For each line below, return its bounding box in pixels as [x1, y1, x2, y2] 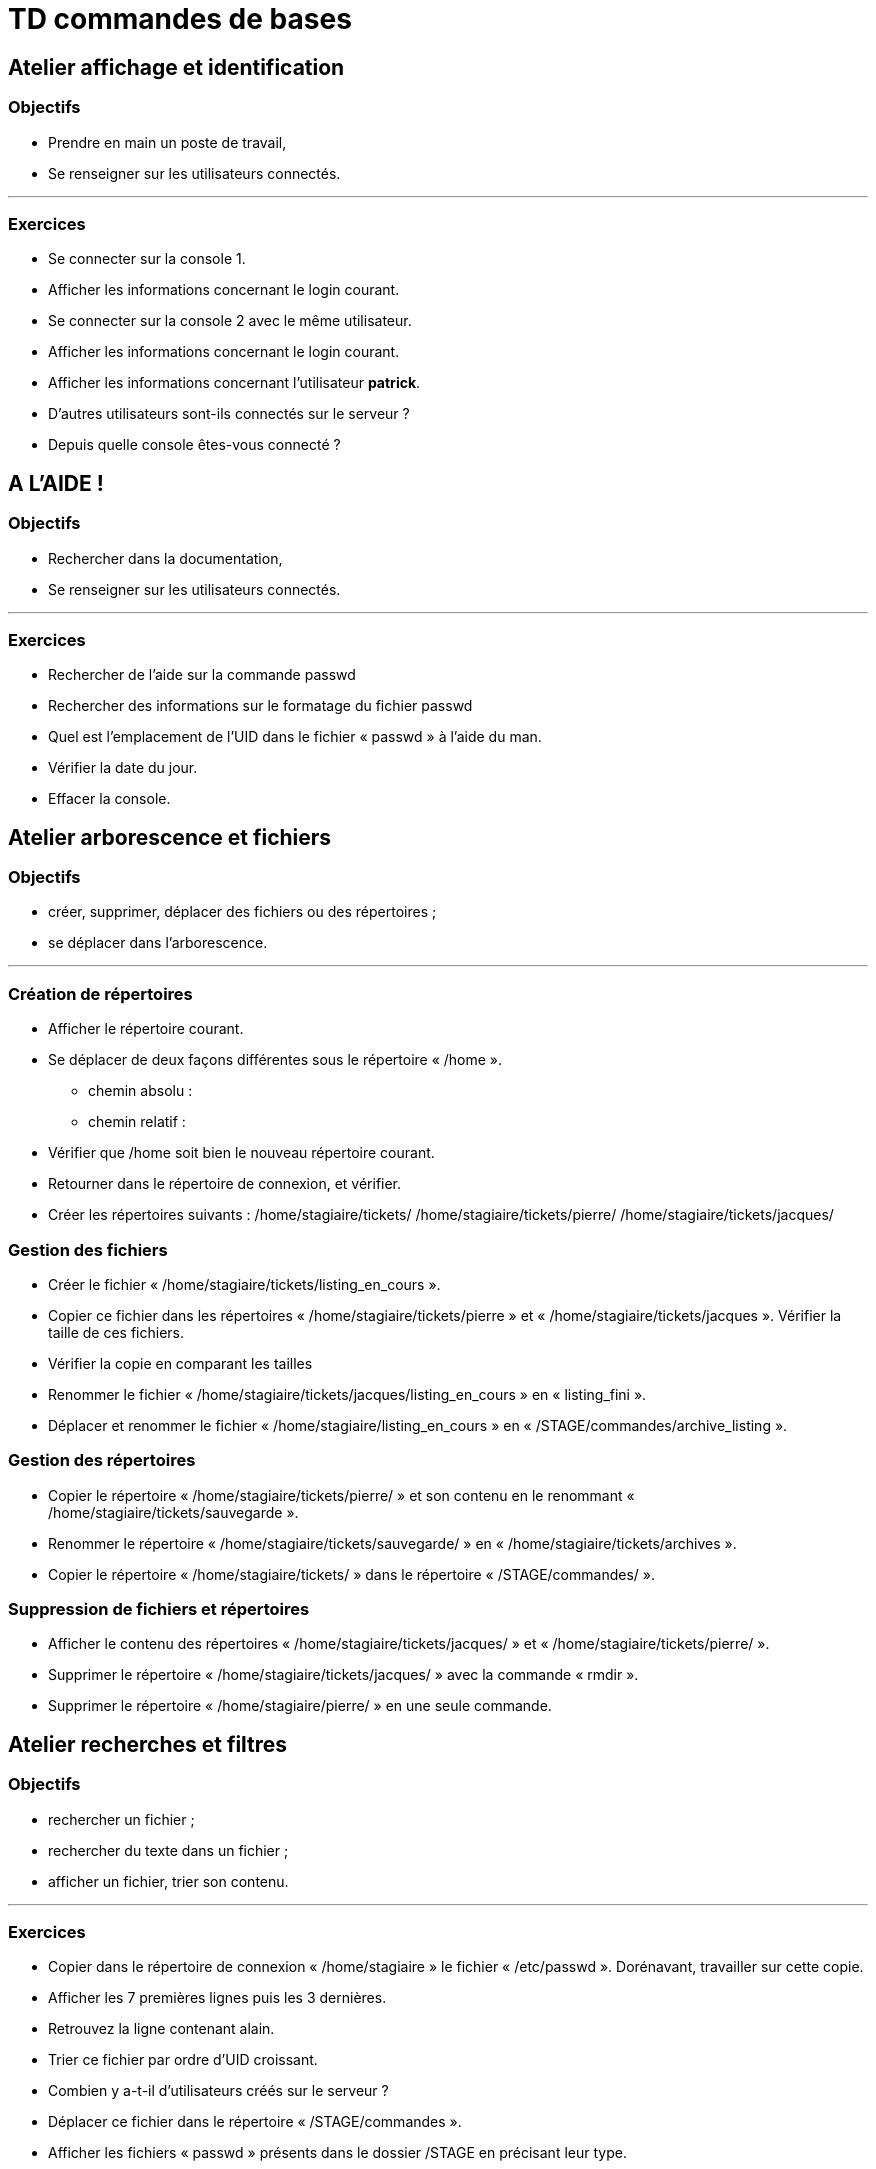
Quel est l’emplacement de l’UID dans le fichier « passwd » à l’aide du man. [48, 728, 542, 746]
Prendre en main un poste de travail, [48, 133, 287, 151]
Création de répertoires [8, 983, 193, 1004]
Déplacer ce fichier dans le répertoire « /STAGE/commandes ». [48, 2113, 462, 2131]
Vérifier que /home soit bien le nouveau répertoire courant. [48, 1144, 435, 1162]
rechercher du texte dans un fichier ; [48, 1841, 289, 1859]
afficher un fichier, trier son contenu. [48, 1872, 289, 1890]
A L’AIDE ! [8, 470, 104, 496]
